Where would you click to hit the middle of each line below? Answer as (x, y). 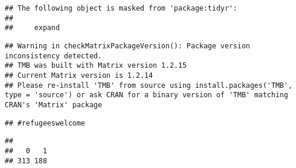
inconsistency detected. (53, 56)
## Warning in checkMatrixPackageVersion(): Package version (128, 46)
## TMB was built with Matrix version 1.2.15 (96, 66)
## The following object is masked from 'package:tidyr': (121, 8)
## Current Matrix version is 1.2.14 (79, 75)
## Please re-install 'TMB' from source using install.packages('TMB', (149, 85)
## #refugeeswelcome (45, 123)
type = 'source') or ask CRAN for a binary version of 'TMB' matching (147, 95)
